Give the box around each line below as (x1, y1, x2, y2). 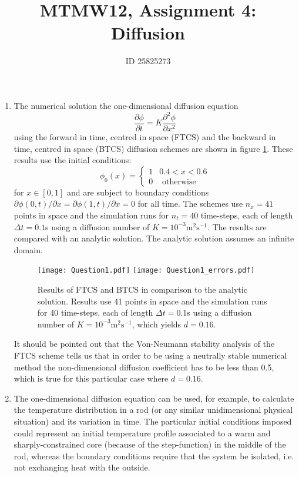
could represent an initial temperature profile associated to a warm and (14, 426, 271, 439)
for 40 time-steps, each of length (37, 306, 153, 319)
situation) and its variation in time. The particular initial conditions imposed (14, 415, 292, 427)
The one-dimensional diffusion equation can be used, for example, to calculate (14, 392, 294, 404)
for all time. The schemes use (137, 197, 243, 210)
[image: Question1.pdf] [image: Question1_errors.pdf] (37, 266, 255, 275)
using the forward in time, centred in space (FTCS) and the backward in (14, 131, 276, 143)
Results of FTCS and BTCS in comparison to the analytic (37, 283, 247, 296)
